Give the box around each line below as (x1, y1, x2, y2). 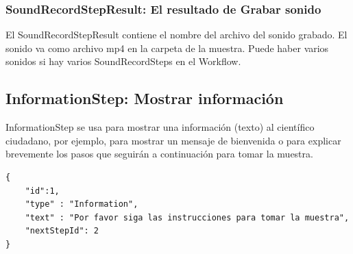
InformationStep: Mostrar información (5, 88, 284, 109)
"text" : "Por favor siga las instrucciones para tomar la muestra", (25, 212, 350, 223)
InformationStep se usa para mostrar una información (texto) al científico (5, 120, 315, 134)
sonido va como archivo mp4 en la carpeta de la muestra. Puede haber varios (5, 40, 329, 55)
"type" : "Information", (25, 199, 138, 209)
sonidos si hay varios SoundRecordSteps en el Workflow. (5, 54, 241, 68)
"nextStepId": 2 (25, 226, 99, 236)
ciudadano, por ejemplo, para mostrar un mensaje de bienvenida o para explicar (5, 133, 341, 147)
